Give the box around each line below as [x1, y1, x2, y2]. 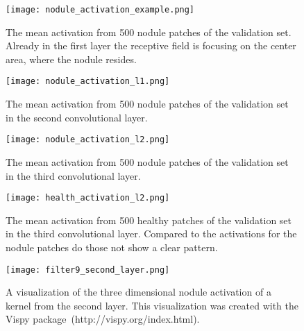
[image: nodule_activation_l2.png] [6, 135, 170, 145]
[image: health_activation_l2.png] [6, 193, 170, 203]
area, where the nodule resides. [6, 51, 137, 66]
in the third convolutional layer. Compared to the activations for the [6, 226, 297, 241]
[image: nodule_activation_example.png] [6, 5, 195, 15]
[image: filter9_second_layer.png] [6, 264, 170, 275]
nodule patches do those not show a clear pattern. [6, 239, 218, 254]
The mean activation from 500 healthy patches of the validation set [6, 212, 292, 227]
